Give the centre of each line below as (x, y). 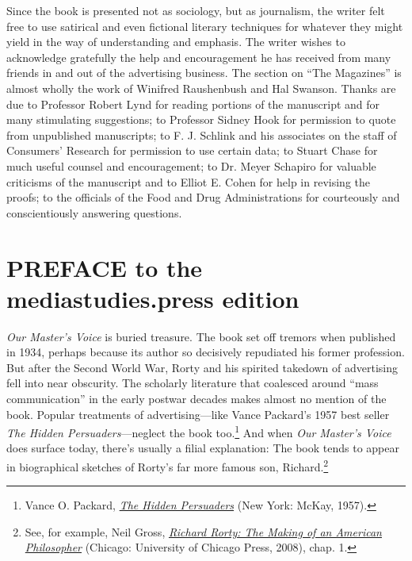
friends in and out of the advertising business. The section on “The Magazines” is (204, 73)
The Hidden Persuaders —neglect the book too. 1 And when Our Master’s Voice (199, 431)
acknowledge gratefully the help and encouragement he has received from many (199, 57)
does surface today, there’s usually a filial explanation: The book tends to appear (203, 448)
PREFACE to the (105, 267)
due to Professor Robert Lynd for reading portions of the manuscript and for (193, 104)
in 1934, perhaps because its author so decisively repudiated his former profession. (206, 352)
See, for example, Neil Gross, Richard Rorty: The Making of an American (203, 531)
